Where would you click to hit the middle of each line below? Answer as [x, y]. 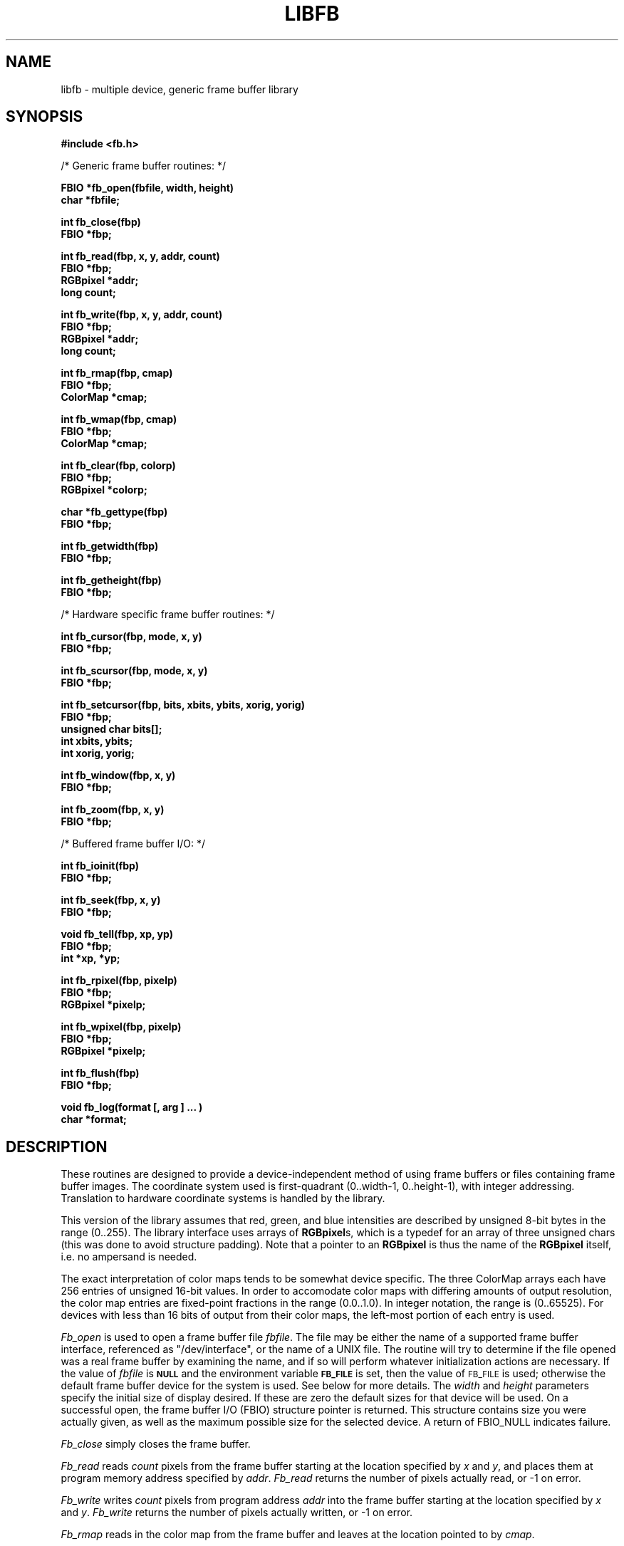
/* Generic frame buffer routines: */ [143, 166]
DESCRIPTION [57, 1147]
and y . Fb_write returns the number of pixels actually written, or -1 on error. [237, 1513]
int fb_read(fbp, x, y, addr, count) [140, 256]
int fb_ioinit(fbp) [100, 866]
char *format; [94, 1119]
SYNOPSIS [45, 117]
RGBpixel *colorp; [104, 490]
